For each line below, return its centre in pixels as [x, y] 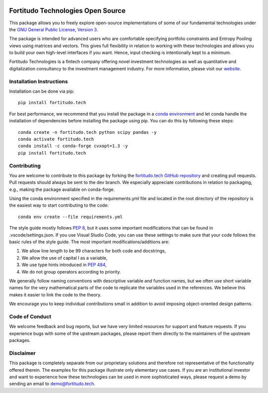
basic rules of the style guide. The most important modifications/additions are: [89, 242]
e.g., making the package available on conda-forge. [62, 189]
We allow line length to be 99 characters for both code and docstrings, [94, 251]
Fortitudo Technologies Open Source [67, 11]
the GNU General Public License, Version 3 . [54, 29]
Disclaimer [22, 353]
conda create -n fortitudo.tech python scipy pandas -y [87, 132]
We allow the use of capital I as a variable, [65, 258]
